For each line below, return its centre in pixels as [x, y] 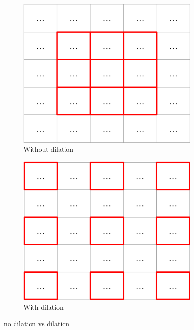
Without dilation [48, 149]
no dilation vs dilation [37, 323]
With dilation [43, 307]
